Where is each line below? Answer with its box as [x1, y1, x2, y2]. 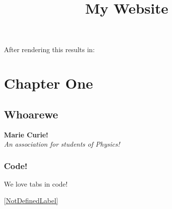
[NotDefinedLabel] [4, 195, 58, 205]
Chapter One [4, 73, 93, 93]
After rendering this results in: [4, 44, 95, 55]
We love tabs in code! [4, 178, 68, 189]
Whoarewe [4, 106, 58, 121]
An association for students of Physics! [4, 139, 120, 149]
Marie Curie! [4, 129, 48, 139]
